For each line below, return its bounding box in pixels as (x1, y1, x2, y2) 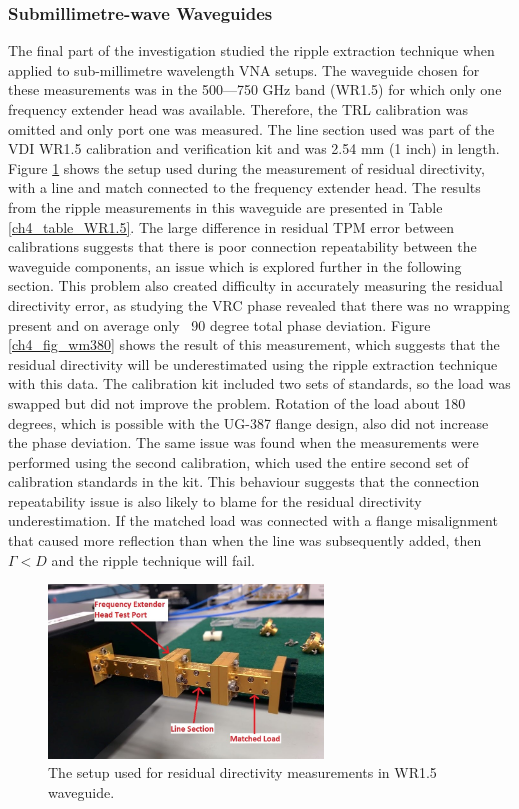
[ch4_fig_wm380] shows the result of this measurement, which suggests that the (8, 334, 500, 355)
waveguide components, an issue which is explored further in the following (8, 255, 462, 276)
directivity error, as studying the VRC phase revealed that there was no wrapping (8, 294, 511, 315)
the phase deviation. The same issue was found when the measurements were (8, 432, 479, 453)
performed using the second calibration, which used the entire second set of (8, 451, 469, 472)
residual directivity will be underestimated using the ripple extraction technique (8, 353, 498, 374)
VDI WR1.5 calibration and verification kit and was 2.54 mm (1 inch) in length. (8, 138, 500, 159)
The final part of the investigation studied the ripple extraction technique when (8, 40, 495, 61)
